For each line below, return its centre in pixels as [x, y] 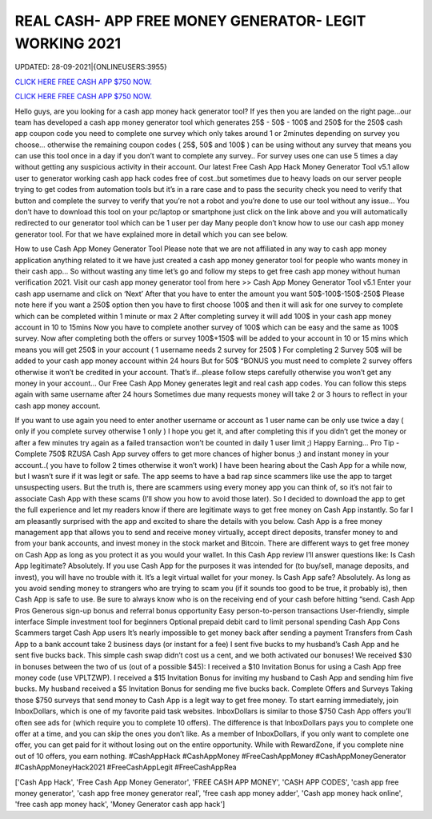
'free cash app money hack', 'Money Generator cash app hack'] [120, 805]
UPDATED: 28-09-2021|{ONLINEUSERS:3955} [91, 67]
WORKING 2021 [68, 43]
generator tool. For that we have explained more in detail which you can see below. [151, 234]
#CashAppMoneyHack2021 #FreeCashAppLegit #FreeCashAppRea [126, 767]
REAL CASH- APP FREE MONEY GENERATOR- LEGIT [190, 21]
